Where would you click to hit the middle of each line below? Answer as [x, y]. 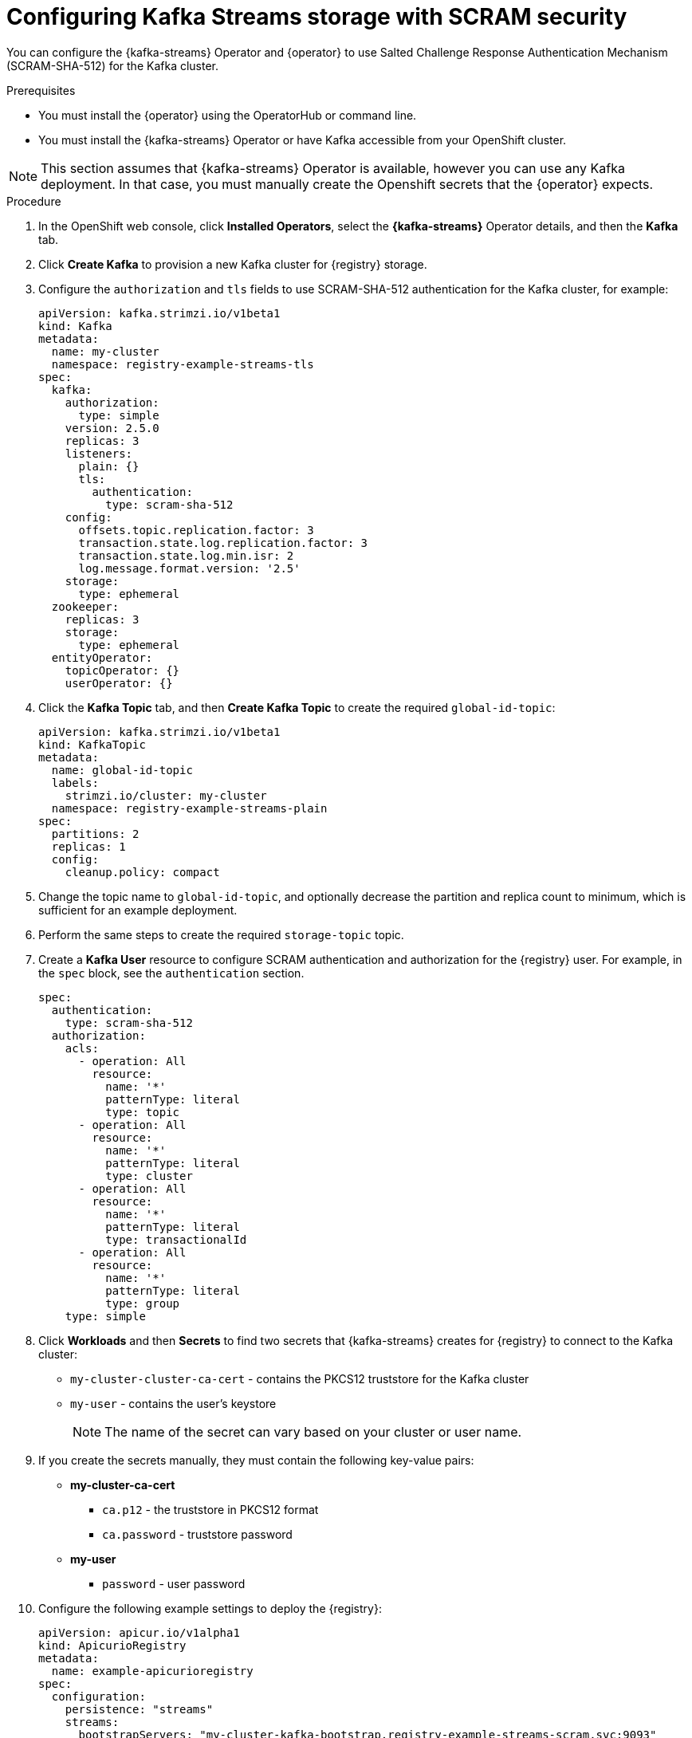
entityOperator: [102, 657]
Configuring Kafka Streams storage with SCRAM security [317, 17]
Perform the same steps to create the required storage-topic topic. [221, 934]
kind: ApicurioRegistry [112, 1645]
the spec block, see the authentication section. [171, 973]
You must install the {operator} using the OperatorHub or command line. [228, 115]
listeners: [99, 453]
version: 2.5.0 [112, 428]
